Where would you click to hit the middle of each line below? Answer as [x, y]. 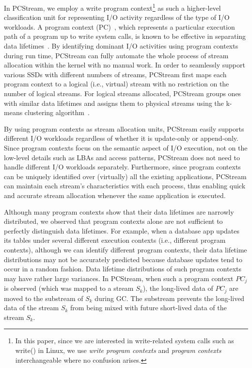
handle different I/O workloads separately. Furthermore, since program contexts [122, 167]
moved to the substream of [44, 298]
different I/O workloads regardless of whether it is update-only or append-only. [121, 138]
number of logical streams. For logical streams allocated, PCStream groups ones [123, 93]
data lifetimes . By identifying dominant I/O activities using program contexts [121, 46]
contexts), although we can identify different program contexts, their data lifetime [126, 249]
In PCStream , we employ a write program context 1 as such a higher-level [112, 7]
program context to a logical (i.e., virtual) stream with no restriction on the [117, 84]
